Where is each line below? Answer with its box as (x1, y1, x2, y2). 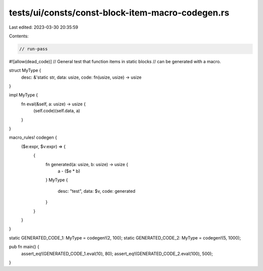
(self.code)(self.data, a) (33, 108, 80, 114)
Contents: (9, 33, 29, 39)
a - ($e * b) (57, 168, 80, 174)
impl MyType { (9, 92, 38, 98)
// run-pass (19, 46, 48, 51)
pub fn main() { (9, 244, 39, 250)
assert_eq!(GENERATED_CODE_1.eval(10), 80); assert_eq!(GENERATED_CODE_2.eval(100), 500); (21, 251, 213, 256)
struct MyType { (9, 68, 41, 73)
